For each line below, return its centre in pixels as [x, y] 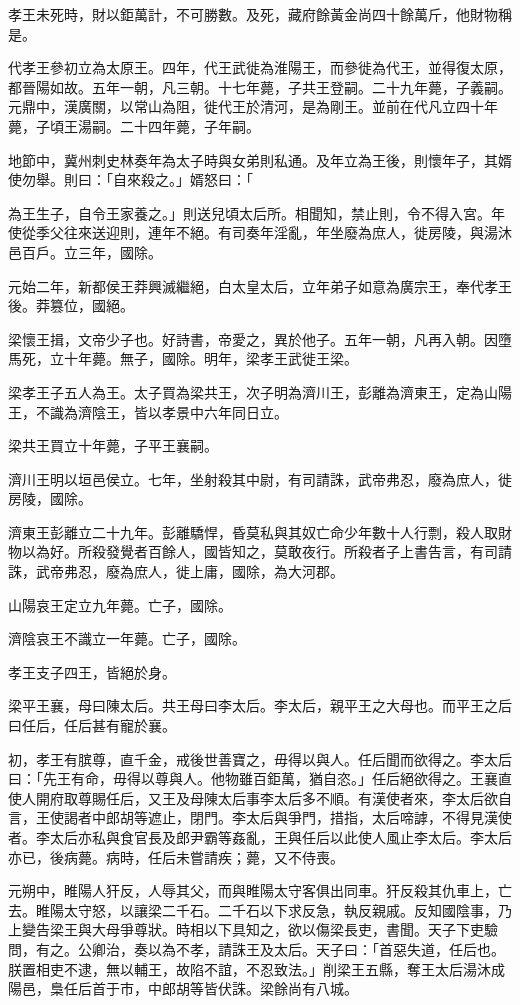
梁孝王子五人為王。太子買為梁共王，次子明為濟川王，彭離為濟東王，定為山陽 [260, 391]
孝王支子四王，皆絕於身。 [92, 671]
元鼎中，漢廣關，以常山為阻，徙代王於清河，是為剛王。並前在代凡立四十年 [253, 106]
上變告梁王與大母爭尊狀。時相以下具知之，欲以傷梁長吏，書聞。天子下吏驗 [253, 929]
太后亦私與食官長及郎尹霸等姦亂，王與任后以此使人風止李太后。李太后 [280, 837]
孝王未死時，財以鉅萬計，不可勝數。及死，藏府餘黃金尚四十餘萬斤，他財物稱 [260, 14]
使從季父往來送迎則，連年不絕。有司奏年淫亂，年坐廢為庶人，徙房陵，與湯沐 [260, 232]
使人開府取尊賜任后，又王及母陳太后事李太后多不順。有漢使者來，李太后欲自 [260, 797]
